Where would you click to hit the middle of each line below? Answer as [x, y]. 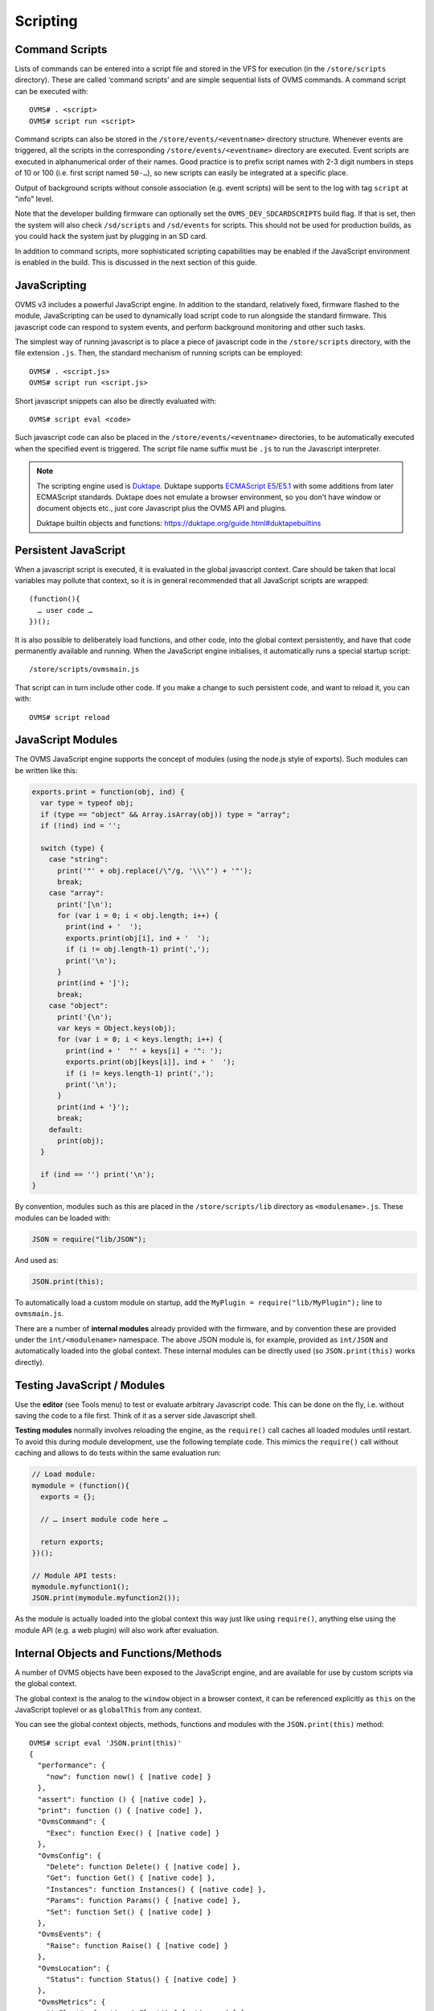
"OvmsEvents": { [70, 1934]
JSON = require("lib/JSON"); [89, 1239]
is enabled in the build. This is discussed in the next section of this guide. [136, 262]
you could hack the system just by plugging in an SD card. [111, 236]
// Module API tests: [74, 1575]
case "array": [76, 893]
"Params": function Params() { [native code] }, [143, 1901]
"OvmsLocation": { [74, 1968]
